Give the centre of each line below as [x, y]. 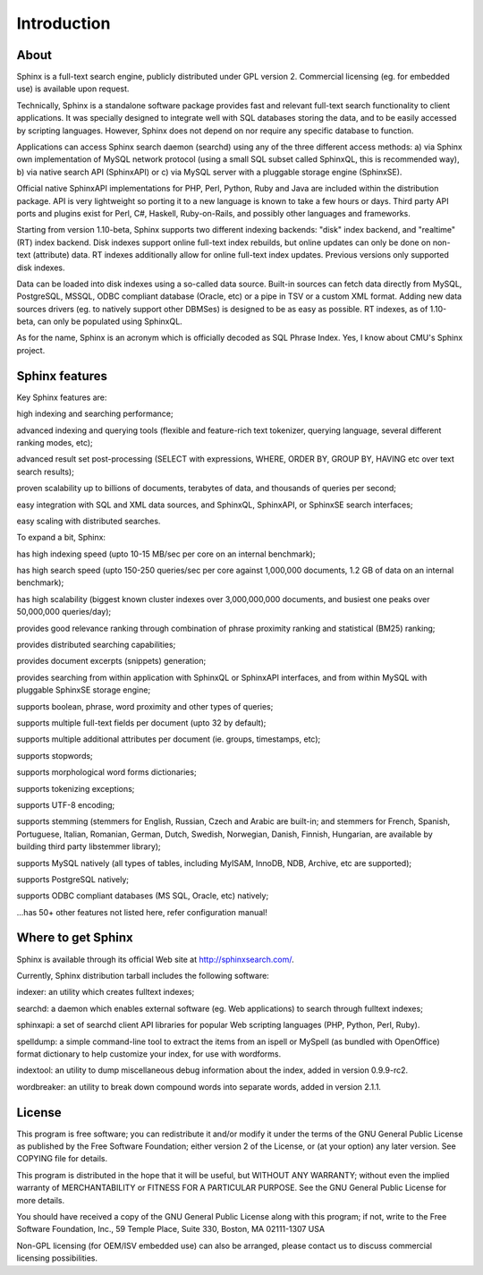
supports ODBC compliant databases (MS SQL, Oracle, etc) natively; [143, 896]
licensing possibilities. [57, 1258]
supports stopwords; [55, 755]
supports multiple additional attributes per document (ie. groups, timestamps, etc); [169, 739]
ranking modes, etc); [55, 442]
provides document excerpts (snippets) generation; [111, 661]
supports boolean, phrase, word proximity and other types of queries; [145, 706]
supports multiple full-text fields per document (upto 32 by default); [141, 722]
